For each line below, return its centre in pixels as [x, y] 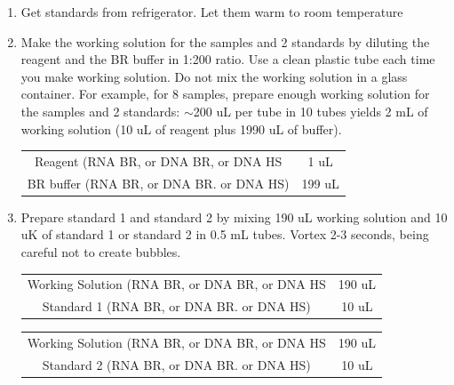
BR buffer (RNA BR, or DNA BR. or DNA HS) [158, 183]
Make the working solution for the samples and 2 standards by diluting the [225, 41]
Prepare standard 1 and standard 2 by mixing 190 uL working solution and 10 [234, 217]
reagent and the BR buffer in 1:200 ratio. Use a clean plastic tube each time [228, 59]
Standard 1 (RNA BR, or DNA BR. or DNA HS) [176, 306]
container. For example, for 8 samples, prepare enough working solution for [225, 94]
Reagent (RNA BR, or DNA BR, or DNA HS [158, 160]
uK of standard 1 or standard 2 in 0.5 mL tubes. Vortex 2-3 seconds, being [225, 234]
